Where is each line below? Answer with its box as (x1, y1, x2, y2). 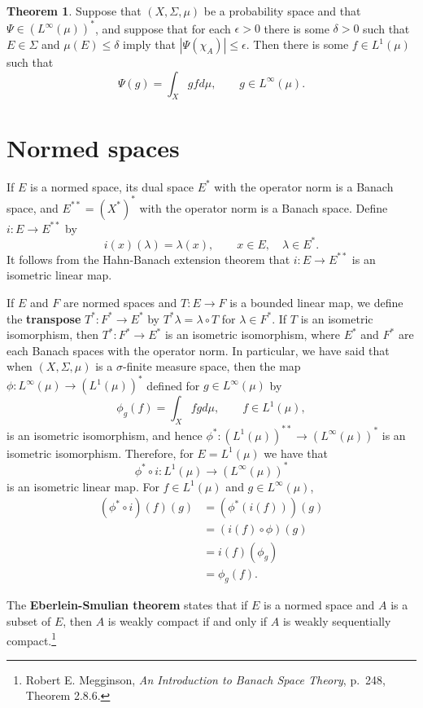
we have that (264, 444, 328, 461)
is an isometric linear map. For (7, 477, 159, 495)
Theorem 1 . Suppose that (7, 2, 142, 19)
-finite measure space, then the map (122, 358, 301, 375)
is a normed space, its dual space (30, 178, 194, 195)
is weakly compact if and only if (107, 612, 268, 629)
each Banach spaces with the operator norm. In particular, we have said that (7, 341, 390, 358)
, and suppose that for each (94, 20, 231, 37)
